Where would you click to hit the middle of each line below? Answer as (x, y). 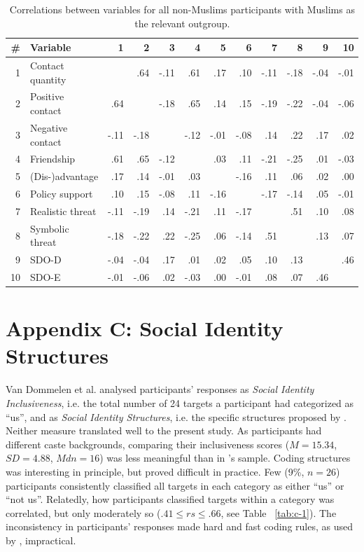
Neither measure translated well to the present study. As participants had (164, 430)
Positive (47, 96)
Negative (49, 127)
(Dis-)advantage (64, 176)
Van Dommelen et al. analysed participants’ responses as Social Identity (160, 389)
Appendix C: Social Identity (145, 328)
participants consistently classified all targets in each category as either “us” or (175, 485)
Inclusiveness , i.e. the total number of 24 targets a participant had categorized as (180, 403)
